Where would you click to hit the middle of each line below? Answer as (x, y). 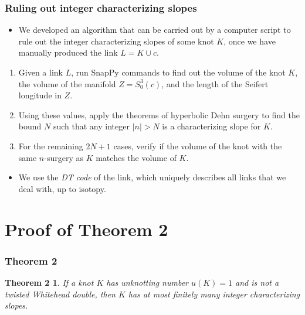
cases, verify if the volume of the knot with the (198, 145)
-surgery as (64, 157)
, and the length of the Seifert (215, 83)
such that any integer (91, 126)
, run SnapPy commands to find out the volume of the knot (178, 72)
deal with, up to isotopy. (62, 188)
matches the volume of (136, 157)
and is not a (257, 282)
